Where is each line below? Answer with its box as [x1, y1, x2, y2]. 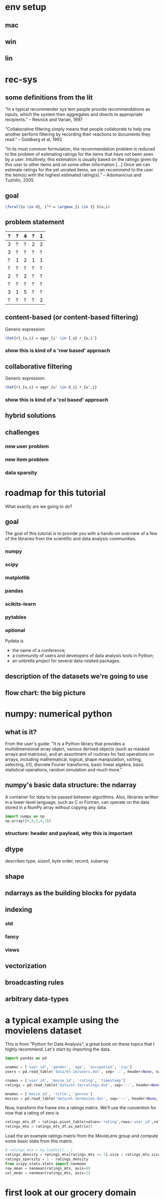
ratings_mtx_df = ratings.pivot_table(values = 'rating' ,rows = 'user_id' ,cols [5, 1120, 163, 1125]
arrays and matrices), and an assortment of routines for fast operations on [5, 751, 155, 757]
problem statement [5, 218, 64, 226]
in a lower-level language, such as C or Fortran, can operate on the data [5, 799, 150, 805]
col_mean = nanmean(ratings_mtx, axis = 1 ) [5, 1170, 91, 1175]
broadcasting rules [5, 979, 64, 986]
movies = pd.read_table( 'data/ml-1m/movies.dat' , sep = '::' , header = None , [5, 1096, 159, 1101]
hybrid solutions [5, 411, 56, 420]
